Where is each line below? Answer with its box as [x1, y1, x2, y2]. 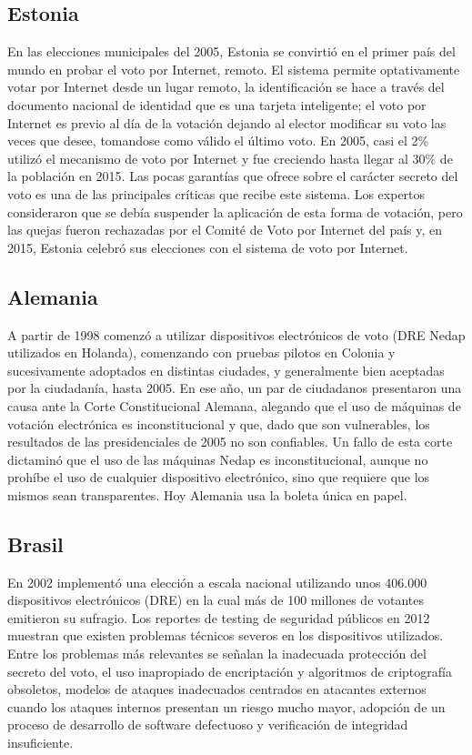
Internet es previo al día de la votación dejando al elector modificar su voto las [7, 113, 447, 132]
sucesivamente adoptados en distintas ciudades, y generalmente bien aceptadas [7, 360, 445, 379]
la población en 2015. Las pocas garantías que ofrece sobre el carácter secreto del [7, 166, 458, 186]
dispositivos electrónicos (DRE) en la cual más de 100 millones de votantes [7, 590, 425, 609]
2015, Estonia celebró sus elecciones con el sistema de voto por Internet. [7, 237, 408, 257]
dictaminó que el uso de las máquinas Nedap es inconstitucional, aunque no [7, 449, 428, 468]
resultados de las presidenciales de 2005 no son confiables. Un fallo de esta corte [7, 432, 453, 451]
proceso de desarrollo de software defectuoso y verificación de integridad [7, 715, 408, 734]
